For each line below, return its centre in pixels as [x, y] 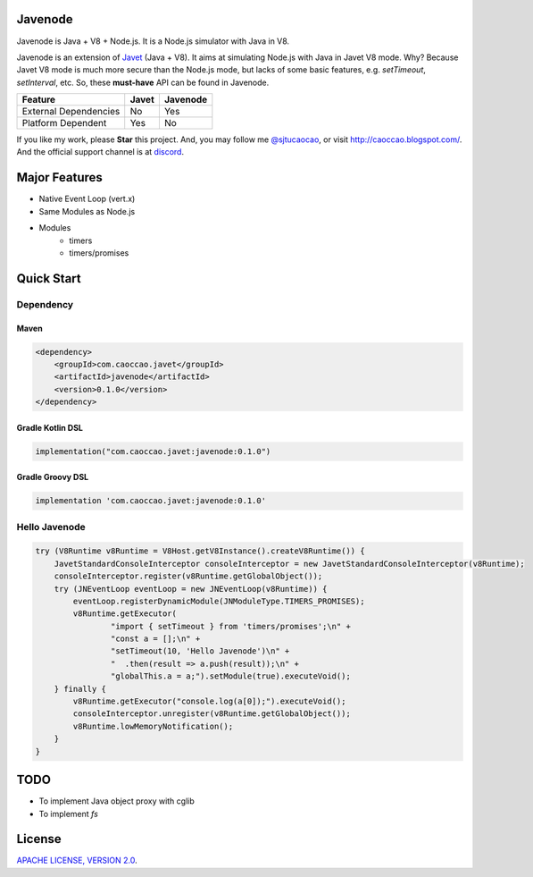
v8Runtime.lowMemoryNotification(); [153, 726]
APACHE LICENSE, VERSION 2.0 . [77, 860]
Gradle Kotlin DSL [50, 427]
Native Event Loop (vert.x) [87, 199]
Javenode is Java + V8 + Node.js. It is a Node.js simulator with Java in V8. [153, 41]
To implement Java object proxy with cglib [117, 801]
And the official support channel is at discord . [100, 152]
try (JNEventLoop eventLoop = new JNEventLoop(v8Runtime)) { [191, 589]
